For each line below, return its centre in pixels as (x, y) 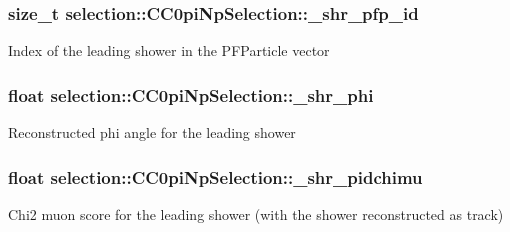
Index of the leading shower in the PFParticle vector (169, 50)
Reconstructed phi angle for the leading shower (152, 132)
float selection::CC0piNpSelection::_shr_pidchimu (215, 176)
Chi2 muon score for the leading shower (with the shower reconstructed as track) (256, 213)
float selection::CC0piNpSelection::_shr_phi (191, 94)
